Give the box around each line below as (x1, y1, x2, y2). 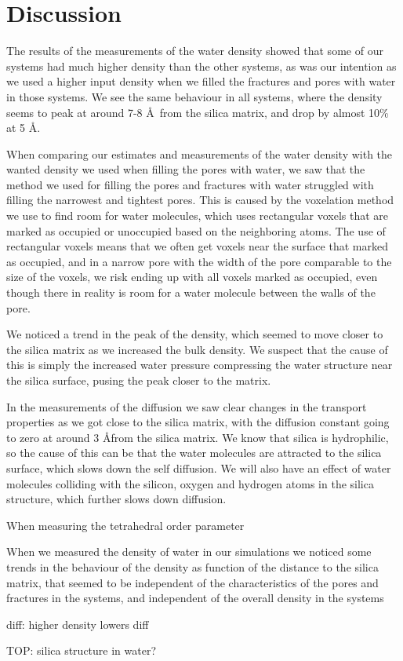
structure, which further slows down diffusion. (6, 491, 227, 507)
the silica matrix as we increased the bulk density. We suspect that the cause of (6, 341, 388, 357)
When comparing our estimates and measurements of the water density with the (6, 145, 393, 162)
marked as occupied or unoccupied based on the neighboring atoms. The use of (6, 222, 386, 239)
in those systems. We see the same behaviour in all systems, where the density (6, 88, 383, 104)
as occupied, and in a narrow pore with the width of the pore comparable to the (6, 253, 392, 269)
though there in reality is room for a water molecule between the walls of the (6, 284, 376, 301)
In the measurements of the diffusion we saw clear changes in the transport (6, 398, 367, 414)
